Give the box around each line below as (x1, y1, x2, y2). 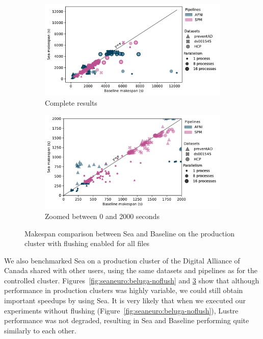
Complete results (45, 97, 97, 108)
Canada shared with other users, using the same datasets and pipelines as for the (4, 265, 258, 276)
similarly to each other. (4, 325, 76, 335)
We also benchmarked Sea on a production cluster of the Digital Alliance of (4, 255, 240, 265)
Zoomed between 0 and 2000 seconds (45, 210, 160, 221)
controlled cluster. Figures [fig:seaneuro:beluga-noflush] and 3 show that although (4, 275, 259, 285)
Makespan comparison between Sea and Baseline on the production (24, 228, 234, 238)
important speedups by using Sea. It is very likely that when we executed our (4, 295, 246, 306)
